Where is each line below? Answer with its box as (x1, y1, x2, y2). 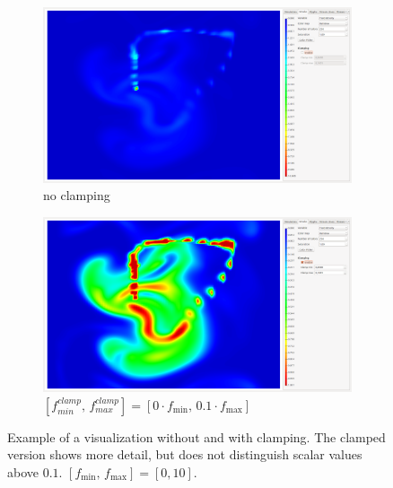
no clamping (43, 186, 110, 205)
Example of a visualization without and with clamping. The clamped (7, 427, 386, 446)
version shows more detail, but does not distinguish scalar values (7, 445, 362, 464)
